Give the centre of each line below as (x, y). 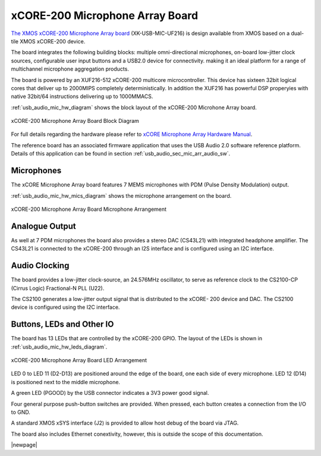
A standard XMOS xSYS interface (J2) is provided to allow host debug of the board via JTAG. (125, 423)
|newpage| (24, 445)
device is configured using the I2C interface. (65, 307)
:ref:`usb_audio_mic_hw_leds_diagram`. (59, 347)
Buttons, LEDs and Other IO (62, 324)
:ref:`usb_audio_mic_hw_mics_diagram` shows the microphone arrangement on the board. (121, 195)
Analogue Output (44, 226)
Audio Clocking (40, 266)
